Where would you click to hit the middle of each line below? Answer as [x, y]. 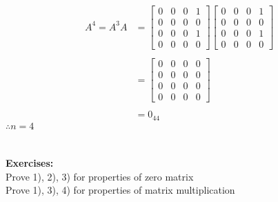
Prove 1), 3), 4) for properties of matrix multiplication [120, 190]
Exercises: [30, 163]
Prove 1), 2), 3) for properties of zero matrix [100, 176]
